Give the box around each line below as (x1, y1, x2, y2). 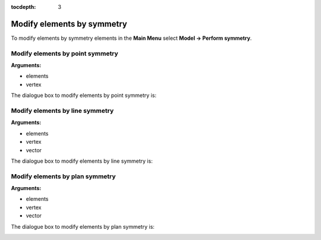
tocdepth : (11, 4, 36, 10)
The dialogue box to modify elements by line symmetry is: (11, 157, 153, 165)
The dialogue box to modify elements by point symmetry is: (11, 92, 157, 99)
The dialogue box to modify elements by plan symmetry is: (11, 223, 155, 230)
